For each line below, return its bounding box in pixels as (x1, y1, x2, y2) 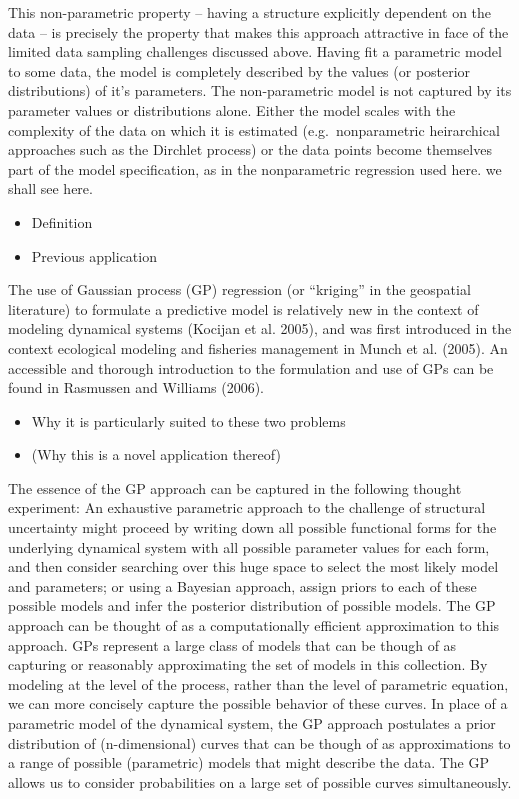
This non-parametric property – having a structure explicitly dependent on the (8, 2, 492, 22)
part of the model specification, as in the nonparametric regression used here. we (8, 158, 502, 179)
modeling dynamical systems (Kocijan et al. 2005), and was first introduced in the (8, 318, 512, 339)
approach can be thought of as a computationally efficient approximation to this (8, 615, 500, 636)
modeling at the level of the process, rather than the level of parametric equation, (8, 673, 509, 694)
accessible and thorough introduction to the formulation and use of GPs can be (8, 357, 494, 378)
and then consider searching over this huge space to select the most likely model (8, 556, 499, 577)
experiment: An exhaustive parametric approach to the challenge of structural (8, 497, 486, 518)
